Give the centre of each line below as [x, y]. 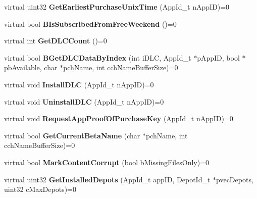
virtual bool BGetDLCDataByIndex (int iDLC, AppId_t [98, 57]
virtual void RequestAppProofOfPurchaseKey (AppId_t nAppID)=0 [119, 118]
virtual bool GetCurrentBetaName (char [72, 135]
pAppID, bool [218, 57]
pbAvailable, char [31, 67]
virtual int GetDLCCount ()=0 [56, 41]
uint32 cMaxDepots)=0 [40, 189]
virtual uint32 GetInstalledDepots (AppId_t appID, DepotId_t [107, 179]
